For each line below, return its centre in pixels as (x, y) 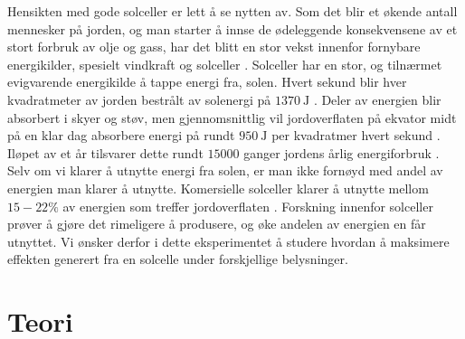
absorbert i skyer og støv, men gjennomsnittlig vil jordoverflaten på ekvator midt (232, 117)
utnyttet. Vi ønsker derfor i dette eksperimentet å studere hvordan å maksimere (228, 241)
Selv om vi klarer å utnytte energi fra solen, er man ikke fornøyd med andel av (225, 170)
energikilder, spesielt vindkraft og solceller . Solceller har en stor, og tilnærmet (225, 64)
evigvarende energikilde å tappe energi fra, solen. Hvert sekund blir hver (207, 82)
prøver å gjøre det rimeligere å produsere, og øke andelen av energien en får (217, 224)
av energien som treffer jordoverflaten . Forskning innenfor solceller (248, 206)
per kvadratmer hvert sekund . (356, 135)
